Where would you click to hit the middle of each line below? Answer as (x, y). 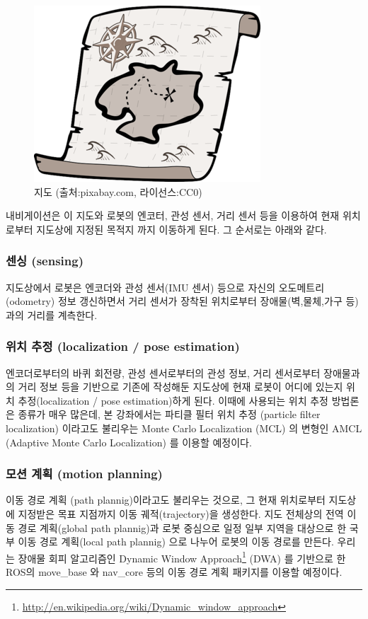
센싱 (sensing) (45, 261)
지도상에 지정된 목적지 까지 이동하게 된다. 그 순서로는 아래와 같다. (182, 229)
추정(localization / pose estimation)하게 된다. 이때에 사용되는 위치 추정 (173, 400)
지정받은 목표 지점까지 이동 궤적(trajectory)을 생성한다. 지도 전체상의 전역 (181, 513)
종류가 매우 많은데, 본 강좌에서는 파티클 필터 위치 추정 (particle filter (169, 414)
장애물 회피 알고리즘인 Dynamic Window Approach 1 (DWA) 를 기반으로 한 (182, 557)
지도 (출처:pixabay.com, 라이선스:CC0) (118, 191)
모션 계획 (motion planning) (84, 474)
